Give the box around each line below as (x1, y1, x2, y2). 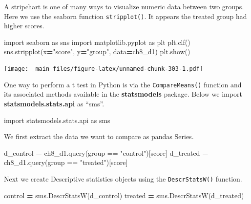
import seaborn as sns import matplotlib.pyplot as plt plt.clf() (4, 37, 190, 47)
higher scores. (4, 20, 44, 31)
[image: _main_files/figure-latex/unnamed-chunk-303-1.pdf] (4, 65, 204, 73)
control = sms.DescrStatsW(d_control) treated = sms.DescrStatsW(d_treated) (4, 190, 244, 200)
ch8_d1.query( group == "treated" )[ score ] (4, 157, 128, 167)
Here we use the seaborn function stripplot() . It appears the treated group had (4, 11, 247, 21)
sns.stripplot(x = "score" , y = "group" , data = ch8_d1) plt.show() (4, 46, 190, 57)
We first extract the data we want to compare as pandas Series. (4, 131, 194, 142)
